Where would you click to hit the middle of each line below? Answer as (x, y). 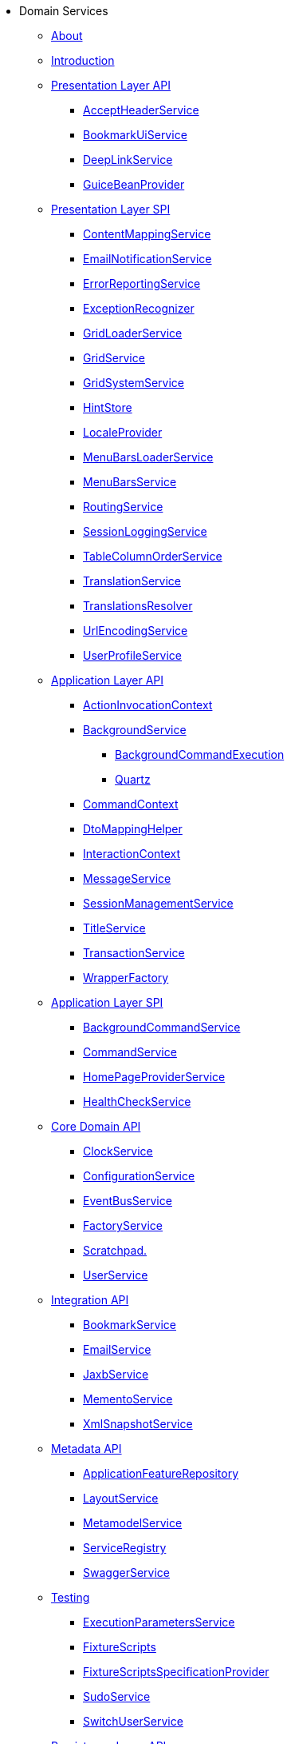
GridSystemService (134, 383)
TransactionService (134, 953)
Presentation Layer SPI (111, 209)
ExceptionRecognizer (139, 308)
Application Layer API (108, 680)
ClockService (118, 1151)
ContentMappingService (147, 234)
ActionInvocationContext (148, 705)
